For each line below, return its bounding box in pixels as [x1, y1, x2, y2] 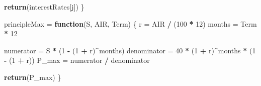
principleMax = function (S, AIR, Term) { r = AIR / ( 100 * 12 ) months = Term [4, 18, 257, 29]
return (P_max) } [4, 71, 61, 82]
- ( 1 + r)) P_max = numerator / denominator [4, 55, 150, 65]
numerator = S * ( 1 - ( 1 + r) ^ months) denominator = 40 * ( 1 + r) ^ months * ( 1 [4, 45, 256, 55]
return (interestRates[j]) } [4, 2, 84, 12]
